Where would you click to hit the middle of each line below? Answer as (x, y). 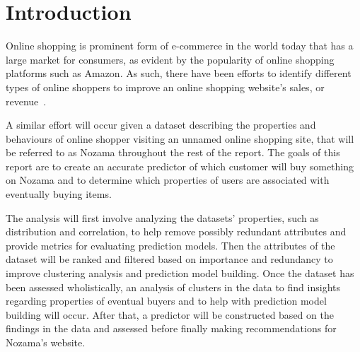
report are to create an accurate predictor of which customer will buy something (180, 166)
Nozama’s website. (46, 342)
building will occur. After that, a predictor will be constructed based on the (170, 314)
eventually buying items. (59, 194)
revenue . (26, 101)
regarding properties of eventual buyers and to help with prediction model (166, 301)
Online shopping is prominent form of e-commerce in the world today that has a (180, 46)
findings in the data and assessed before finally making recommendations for (171, 328)
